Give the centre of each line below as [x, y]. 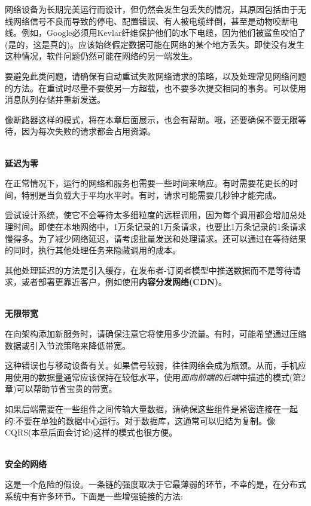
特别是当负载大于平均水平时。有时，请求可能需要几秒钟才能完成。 [151, 194]
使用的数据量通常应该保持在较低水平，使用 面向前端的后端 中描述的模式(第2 [159, 377]
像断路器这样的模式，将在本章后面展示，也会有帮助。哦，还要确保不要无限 [151, 119]
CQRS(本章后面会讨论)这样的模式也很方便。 [91, 432]
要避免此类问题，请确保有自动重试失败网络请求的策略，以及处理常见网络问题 [155, 76]
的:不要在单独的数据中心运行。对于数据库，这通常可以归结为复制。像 [140, 420]
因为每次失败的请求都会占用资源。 [88, 131]
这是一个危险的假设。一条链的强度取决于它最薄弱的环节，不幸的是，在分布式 [155, 484]
